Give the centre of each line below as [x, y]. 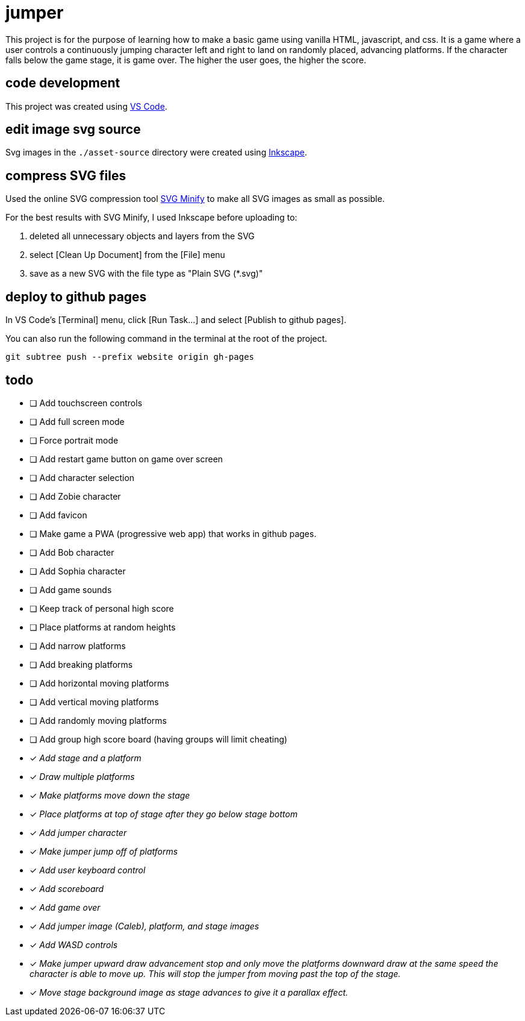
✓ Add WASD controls [74, 944]
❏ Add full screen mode [77, 421]
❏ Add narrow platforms [78, 646]
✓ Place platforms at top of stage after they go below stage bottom [164, 814]
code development [63, 83]
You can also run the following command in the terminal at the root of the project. [166, 339]
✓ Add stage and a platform [85, 758]
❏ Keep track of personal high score [102, 608]
